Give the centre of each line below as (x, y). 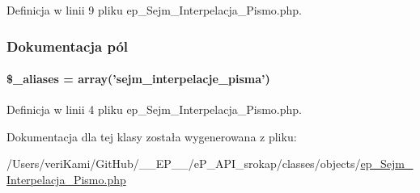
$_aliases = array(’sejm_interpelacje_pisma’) (138, 79)
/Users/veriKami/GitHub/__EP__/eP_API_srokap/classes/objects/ (184, 164)
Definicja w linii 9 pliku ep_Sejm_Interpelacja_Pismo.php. (154, 10)
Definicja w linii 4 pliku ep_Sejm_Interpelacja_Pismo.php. (154, 109)
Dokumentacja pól (68, 46)
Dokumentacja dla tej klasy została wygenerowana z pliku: (152, 136)
